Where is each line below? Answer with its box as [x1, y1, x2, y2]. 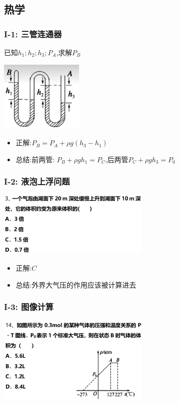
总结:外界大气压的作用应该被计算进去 [15, 279, 136, 290]
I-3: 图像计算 [4, 301, 54, 313]
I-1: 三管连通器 [4, 27, 62, 40]
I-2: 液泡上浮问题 [4, 175, 70, 188]
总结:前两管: [15, 154, 55, 164]
